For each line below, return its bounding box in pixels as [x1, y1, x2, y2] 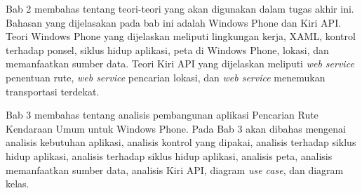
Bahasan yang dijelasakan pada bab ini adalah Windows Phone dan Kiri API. [6, 15, 342, 29]
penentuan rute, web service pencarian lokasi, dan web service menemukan [6, 69, 326, 84]
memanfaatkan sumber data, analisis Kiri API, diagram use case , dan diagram [6, 162, 344, 177]
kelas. [6, 176, 29, 191]
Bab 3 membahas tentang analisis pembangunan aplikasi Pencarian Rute [6, 107, 319, 122]
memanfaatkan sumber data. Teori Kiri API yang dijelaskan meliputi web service [6, 56, 354, 71]
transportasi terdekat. [6, 84, 100, 98]
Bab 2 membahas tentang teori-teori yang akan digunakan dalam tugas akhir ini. [6, 1, 354, 15]
